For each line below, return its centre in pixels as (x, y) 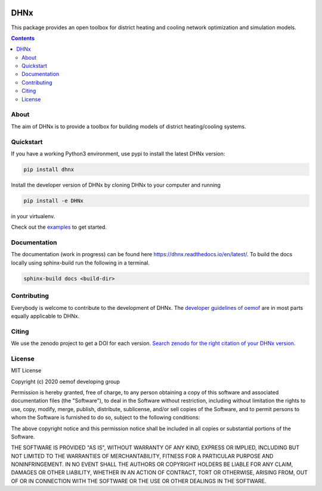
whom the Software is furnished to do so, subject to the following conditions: (106, 418)
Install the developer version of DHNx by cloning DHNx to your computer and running (116, 185)
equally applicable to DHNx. (45, 316)
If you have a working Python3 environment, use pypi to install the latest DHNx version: (118, 153)
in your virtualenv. (33, 216)
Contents (23, 38)
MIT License (26, 371)
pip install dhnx (49, 169)
